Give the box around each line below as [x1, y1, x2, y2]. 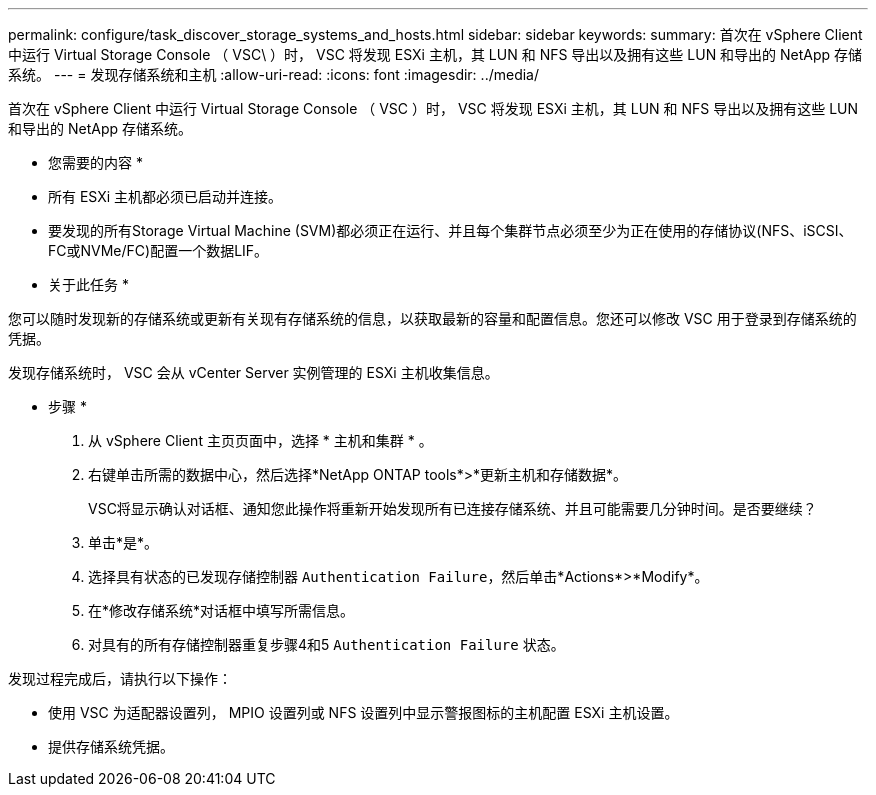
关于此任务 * [48, 276, 129, 293]
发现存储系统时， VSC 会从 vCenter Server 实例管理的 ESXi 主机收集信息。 [8, 364, 499, 381]
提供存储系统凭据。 [48, 738, 174, 755]
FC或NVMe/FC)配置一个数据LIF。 [48, 242, 269, 259]
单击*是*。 [88, 534, 159, 551]
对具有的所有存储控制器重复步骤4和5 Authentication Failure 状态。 [88, 636, 565, 653]
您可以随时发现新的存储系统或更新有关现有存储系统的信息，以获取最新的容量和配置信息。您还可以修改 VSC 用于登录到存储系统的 [8, 310, 857, 327]
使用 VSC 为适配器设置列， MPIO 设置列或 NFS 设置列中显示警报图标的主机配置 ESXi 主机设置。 [48, 704, 679, 721]
